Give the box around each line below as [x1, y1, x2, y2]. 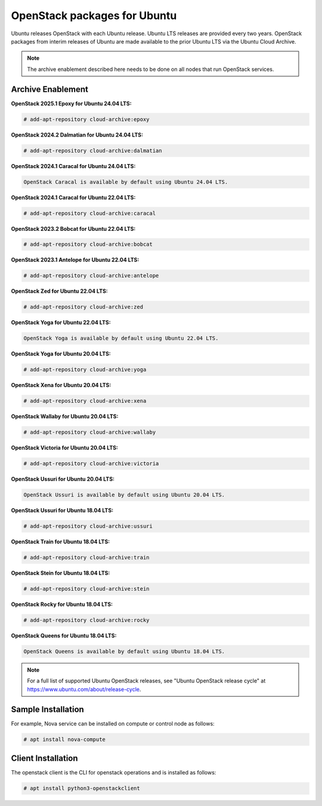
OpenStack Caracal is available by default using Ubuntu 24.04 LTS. [23, 178, 228, 185]
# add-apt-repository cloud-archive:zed [23, 304, 143, 310]
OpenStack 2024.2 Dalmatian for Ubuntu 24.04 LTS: [11, 131, 143, 138]
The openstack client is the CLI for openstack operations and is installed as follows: [11, 769, 216, 776]
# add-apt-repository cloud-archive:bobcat [23, 241, 153, 248]
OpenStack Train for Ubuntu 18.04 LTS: [11, 538, 110, 545]
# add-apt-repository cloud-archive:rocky [23, 617, 150, 623]
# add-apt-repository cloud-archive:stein [23, 585, 150, 592]
